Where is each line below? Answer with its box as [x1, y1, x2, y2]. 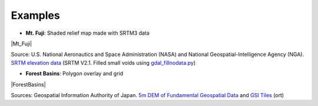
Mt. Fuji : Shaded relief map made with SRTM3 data [25, 29, 150, 37]
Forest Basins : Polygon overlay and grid [25, 70, 124, 77]
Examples [11, 9, 60, 22]
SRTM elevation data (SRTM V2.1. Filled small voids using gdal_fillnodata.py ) [11, 59, 196, 66]
